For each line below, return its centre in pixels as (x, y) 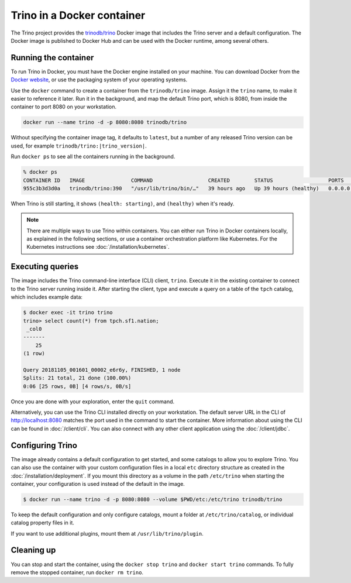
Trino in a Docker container (78, 15)
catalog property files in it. (42, 523)
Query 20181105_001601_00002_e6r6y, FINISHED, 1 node (102, 370)
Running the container (52, 58)
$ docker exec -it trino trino (68, 313)
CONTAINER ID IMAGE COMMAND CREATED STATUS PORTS (184, 180)
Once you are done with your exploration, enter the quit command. (93, 402)
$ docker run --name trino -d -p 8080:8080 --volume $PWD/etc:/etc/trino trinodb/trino (153, 499)
